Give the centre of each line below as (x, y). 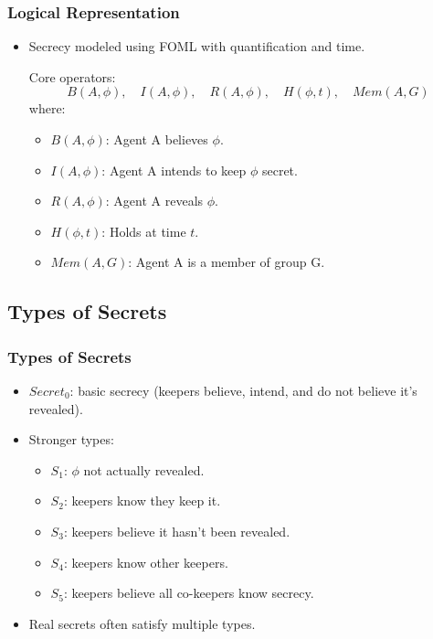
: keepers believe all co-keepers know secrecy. (189, 593)
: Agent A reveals (154, 201)
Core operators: (72, 76)
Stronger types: (71, 439)
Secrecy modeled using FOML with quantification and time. (197, 46)
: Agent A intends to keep (174, 170)
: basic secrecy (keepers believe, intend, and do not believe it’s (243, 390)
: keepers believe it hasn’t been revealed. (177, 531)
